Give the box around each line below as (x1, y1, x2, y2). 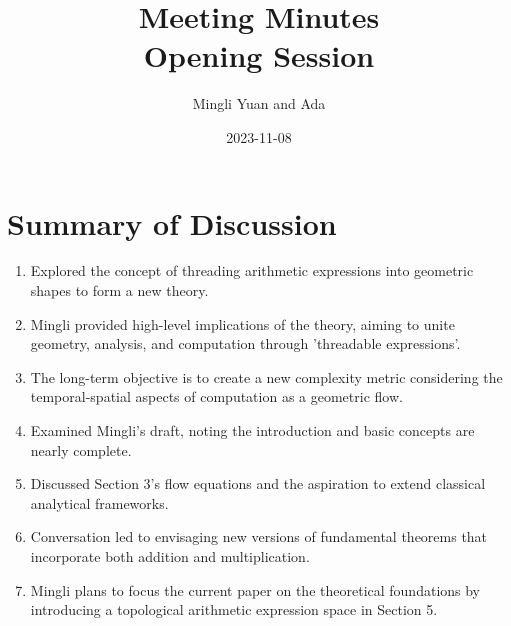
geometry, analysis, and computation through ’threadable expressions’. (30, 333, 461, 354)
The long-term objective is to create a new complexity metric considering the (30, 366, 503, 387)
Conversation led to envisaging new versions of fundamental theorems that (30, 526, 488, 547)
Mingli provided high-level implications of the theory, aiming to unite (30, 313, 455, 334)
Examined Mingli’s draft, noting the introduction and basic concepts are (30, 420, 475, 440)
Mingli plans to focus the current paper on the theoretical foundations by (30, 579, 481, 600)
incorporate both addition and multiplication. (30, 545, 310, 566)
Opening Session (143, 35, 375, 76)
